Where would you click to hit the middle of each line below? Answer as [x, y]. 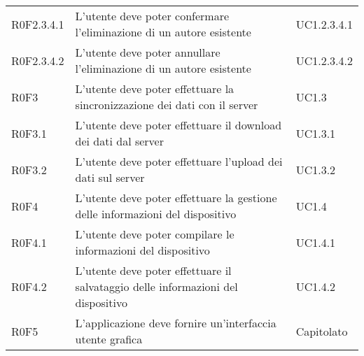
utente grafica [109, 339]
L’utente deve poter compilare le [155, 234]
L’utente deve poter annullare [148, 52]
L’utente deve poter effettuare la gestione [176, 198]
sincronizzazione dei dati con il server [167, 105]
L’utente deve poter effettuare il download [178, 125]
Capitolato [322, 331]
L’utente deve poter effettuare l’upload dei [179, 161]
